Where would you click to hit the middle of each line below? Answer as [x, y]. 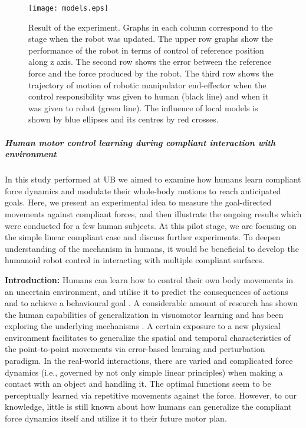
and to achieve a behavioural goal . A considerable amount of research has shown [152, 303]
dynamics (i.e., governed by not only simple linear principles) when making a [144, 372]
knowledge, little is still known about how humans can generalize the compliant [148, 407]
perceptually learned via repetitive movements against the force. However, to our [151, 395]
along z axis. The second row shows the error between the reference [150, 62]
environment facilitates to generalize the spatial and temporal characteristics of [148, 337]
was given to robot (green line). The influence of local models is [143, 107]
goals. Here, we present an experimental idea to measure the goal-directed [138, 202]
